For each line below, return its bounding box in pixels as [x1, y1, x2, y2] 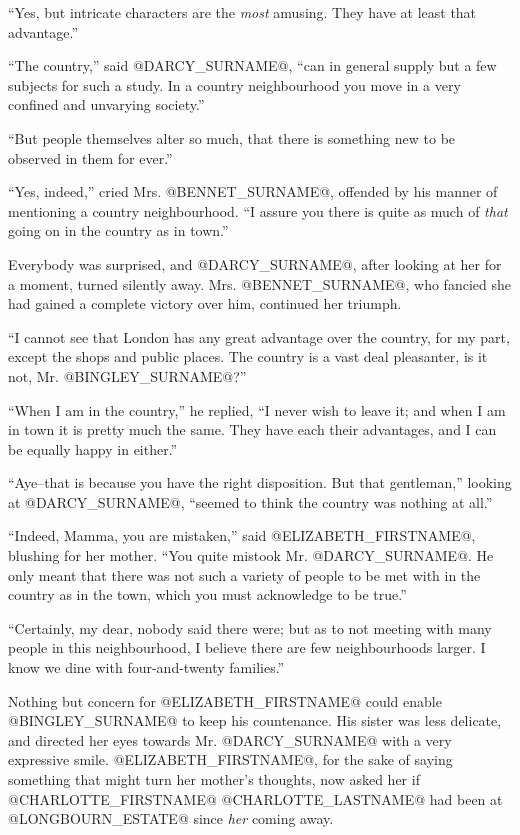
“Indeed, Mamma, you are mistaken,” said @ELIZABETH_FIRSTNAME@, [8, 525, 476, 546]
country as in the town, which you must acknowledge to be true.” [8, 584, 407, 605]
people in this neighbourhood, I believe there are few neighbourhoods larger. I [8, 637, 486, 658]
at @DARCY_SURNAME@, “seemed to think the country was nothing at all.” [8, 491, 493, 512]
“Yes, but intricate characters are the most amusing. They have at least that [8, 2, 477, 22]
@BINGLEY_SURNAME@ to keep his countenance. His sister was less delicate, [8, 710, 502, 731]
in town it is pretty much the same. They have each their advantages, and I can [8, 419, 497, 440]
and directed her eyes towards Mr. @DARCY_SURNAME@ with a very [8, 729, 452, 750]
